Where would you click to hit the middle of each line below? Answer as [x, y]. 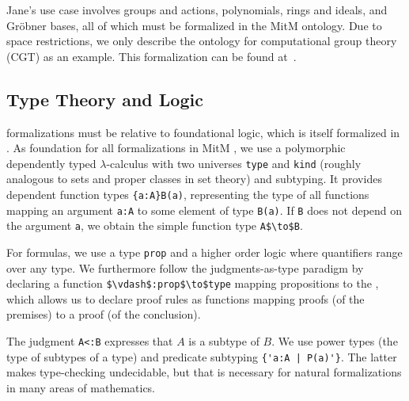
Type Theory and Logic [105, 99]
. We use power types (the [335, 341]
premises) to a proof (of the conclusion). [104, 314]
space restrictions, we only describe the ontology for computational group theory [202, 41]
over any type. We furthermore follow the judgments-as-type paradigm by [185, 267]
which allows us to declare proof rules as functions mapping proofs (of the [186, 298]
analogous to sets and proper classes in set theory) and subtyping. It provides [194, 179]
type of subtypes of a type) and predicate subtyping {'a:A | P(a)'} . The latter [202, 356]
